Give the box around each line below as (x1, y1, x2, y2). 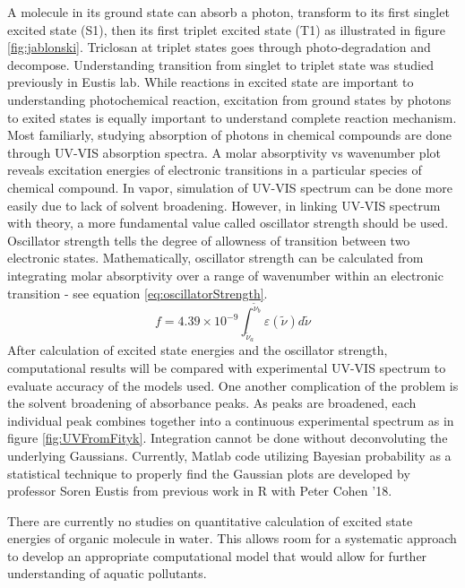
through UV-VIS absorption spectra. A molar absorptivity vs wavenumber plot (7, 143, 441, 161)
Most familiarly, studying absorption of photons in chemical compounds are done (7, 125, 452, 144)
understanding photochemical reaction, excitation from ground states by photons (7, 90, 452, 108)
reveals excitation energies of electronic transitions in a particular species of (7, 160, 422, 179)
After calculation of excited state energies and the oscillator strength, (7, 341, 388, 359)
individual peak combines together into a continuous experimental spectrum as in (7, 411, 454, 429)
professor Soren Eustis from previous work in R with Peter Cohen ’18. (7, 481, 392, 500)
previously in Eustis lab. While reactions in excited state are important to (7, 73, 414, 91)
